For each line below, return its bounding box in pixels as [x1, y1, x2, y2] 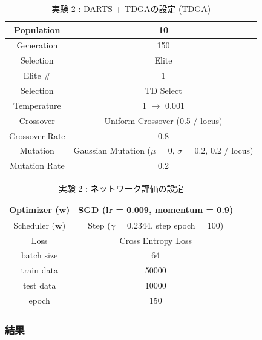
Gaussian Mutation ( [73, 144, 151, 157]
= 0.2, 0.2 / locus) [185, 144, 254, 157]
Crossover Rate [9, 129, 65, 142]
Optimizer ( [9, 203, 59, 215]
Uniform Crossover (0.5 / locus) [104, 114, 223, 126]
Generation [16, 39, 58, 51]
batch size [21, 249, 58, 261]
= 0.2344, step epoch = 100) [117, 218, 224, 231]
